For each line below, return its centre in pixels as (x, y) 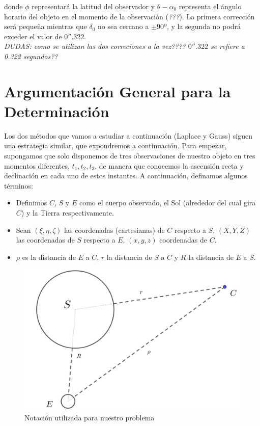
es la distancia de (49, 257)
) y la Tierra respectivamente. (67, 213)
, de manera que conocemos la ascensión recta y (169, 165)
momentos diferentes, (37, 165)
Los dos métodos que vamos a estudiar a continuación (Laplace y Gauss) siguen (128, 135)
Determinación (57, 111)
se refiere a (227, 46)
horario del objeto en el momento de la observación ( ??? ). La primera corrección (129, 16)
